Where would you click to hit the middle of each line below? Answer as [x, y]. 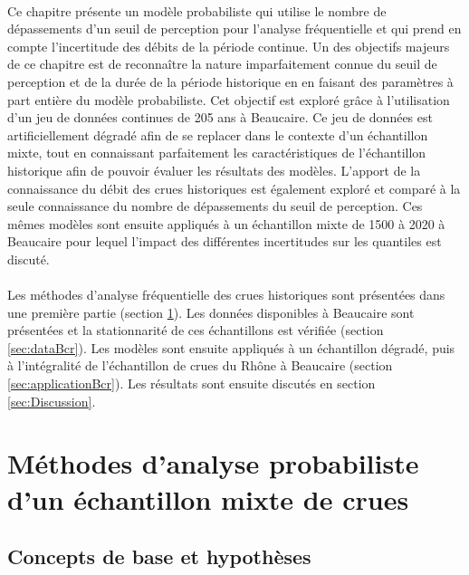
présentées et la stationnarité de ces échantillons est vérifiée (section [196, 330]
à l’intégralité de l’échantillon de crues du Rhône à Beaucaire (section [200, 365]
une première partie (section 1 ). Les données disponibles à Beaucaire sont [211, 312]
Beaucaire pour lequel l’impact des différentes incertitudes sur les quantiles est [225, 241]
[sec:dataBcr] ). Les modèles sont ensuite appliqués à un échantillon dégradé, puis [231, 347]
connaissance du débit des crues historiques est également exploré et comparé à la [234, 188]
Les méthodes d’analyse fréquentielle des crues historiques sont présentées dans [226, 295]
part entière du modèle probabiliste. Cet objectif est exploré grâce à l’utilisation [229, 99]
